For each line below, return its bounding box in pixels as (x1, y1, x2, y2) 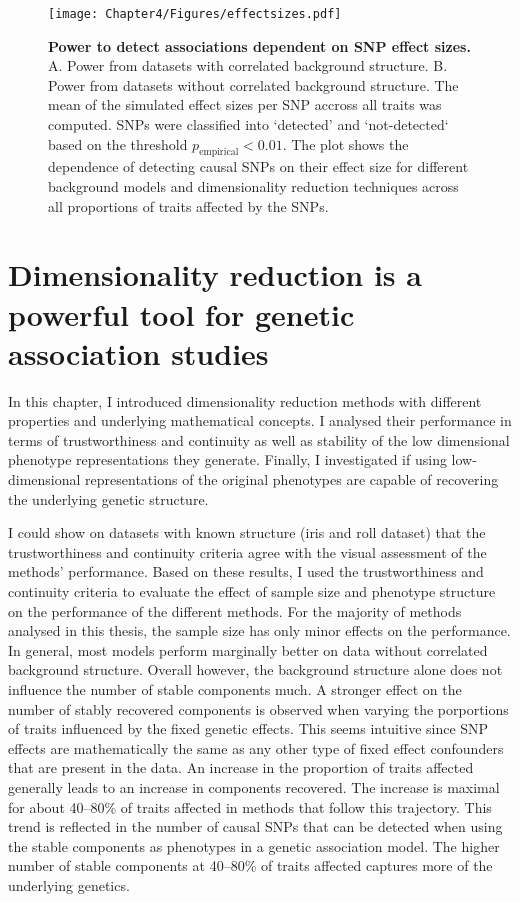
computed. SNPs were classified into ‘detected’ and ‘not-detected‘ (48, 114, 449, 135)
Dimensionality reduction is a (8, 254, 422, 295)
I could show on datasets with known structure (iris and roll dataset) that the (8, 522, 486, 543)
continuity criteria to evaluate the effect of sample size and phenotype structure (8, 581, 496, 602)
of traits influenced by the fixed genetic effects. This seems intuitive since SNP (8, 718, 489, 739)
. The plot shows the (282, 133, 409, 154)
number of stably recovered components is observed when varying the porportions (8, 698, 509, 719)
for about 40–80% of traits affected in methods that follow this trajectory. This (8, 796, 492, 817)
